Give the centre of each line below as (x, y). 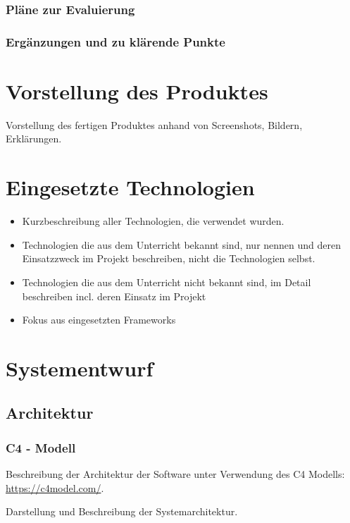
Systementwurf (80, 368)
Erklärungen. (34, 139)
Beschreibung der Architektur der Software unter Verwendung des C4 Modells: (175, 474)
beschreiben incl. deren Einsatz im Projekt (114, 296)
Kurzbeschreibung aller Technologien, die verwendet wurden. (153, 221)
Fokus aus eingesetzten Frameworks (99, 320)
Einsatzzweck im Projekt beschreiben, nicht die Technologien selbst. (169, 258)
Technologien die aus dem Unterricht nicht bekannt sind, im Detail (167, 282)
